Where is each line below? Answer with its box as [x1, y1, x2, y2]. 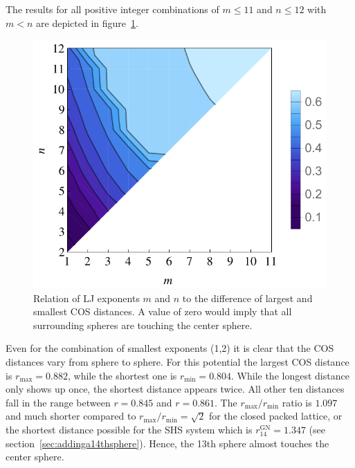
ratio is [282, 395, 312, 409]
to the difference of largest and [182, 290, 313, 305]
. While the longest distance [231, 368, 349, 382]
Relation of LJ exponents [33, 290, 140, 305]
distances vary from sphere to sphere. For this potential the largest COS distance [6, 355, 349, 369]
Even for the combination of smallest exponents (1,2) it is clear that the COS [6, 341, 334, 355]
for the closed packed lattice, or [208, 409, 343, 423]
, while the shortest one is [67, 368, 177, 382]
